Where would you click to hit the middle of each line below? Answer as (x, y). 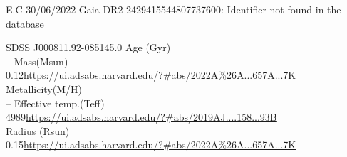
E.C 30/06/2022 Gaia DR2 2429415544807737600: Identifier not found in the (173, 9)
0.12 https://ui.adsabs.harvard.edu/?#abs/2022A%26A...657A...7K (151, 75)
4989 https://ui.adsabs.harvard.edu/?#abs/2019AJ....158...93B (141, 117)
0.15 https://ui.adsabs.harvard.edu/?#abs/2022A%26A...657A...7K (151, 145)
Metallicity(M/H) (44, 88)
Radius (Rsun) (38, 130)
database (25, 23)
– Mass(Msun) (37, 61)
